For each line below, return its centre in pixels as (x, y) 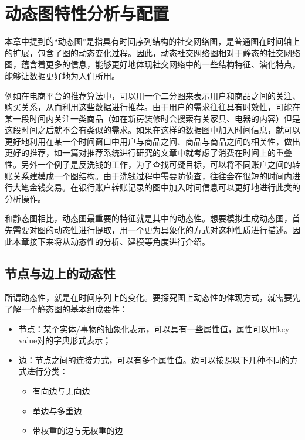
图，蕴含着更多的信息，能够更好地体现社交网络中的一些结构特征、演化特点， (152, 64)
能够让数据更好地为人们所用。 (62, 75)
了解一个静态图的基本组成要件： (66, 309)
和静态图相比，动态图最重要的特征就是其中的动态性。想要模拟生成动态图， (148, 218)
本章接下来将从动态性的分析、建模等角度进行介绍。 (111, 241)
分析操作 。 (25, 198)
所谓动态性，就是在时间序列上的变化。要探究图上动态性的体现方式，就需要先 (152, 297)
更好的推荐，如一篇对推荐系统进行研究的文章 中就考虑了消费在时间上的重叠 (148, 153)
